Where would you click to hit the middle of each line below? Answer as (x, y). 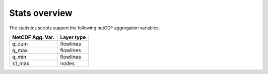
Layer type (73, 37)
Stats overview (41, 13)
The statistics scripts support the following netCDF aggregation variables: (85, 28)
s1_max (21, 63)
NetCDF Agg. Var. (33, 37)
